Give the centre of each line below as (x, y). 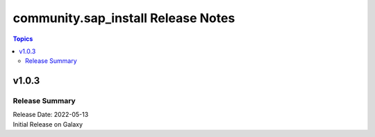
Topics (23, 39)
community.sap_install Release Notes (124, 18)
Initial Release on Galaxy (48, 124)
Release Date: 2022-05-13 (51, 115)
